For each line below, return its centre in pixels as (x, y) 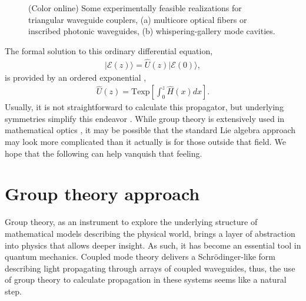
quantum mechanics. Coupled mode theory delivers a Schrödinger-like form (140, 257)
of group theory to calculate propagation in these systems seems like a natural (146, 279)
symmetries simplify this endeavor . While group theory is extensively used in (145, 118)
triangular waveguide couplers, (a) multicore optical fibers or (138, 19)
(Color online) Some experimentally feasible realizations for (135, 8)
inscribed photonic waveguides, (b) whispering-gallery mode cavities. (152, 31)
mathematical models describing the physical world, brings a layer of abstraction (150, 233)
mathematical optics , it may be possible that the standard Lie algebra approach (150, 130)
